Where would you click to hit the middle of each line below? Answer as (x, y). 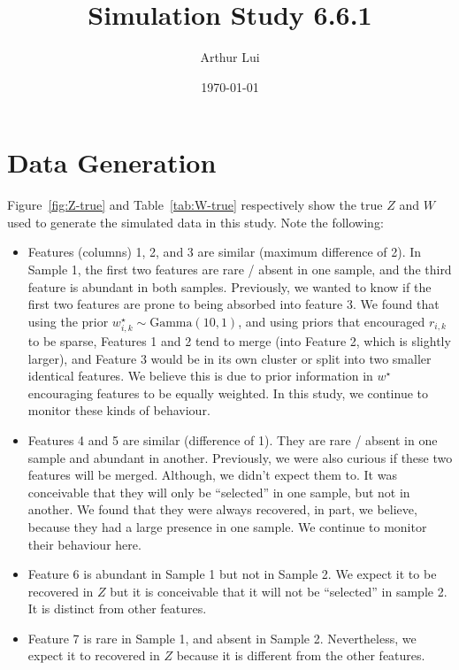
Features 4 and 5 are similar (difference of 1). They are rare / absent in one (233, 439)
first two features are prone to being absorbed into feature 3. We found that (233, 304)
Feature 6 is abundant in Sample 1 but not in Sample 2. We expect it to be (232, 574)
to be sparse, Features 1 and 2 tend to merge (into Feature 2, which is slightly (239, 340)
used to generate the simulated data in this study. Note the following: (195, 222)
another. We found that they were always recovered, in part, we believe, (222, 509)
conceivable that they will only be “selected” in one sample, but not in (219, 492)
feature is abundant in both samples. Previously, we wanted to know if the (229, 286)
